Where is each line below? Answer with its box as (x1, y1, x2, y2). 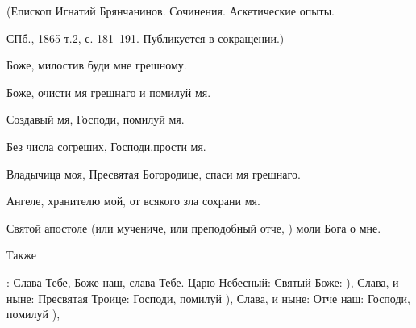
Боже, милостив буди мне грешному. (6, 57, 187, 74)
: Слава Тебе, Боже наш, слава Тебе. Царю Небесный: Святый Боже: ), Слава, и (6, 273, 399, 290)
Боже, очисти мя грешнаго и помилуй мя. (6, 83, 211, 100)
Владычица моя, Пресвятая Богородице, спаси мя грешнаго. (6, 165, 301, 182)
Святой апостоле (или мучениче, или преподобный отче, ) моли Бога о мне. (6, 219, 381, 236)
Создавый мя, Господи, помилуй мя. (6, 111, 185, 128)
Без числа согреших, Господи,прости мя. (6, 137, 206, 154)
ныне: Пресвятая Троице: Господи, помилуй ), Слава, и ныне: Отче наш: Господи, (6, 289, 410, 306)
